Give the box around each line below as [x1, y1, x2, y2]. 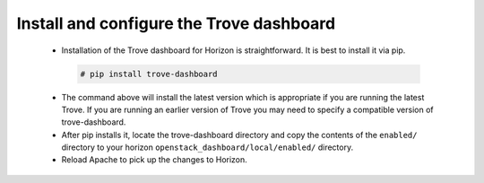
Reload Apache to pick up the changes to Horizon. [61, 154, 248, 165]
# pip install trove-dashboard [80, 68, 219, 79]
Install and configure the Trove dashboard [16, 13, 336, 33]
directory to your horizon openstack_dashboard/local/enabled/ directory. [61, 142, 354, 152]
